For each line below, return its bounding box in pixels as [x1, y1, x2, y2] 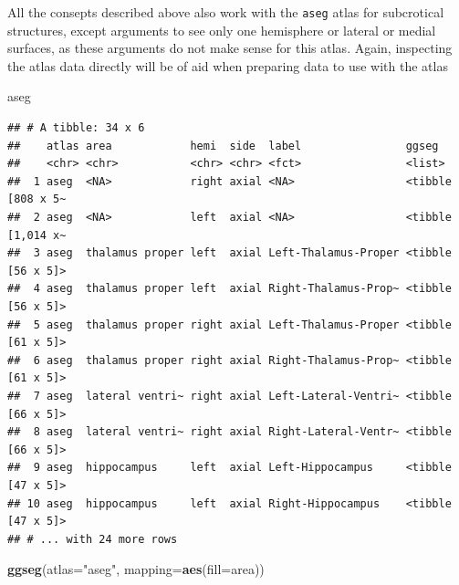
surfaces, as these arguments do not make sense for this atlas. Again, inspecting [7, 38, 453, 57]
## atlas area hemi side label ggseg [7, 139, 439, 152]
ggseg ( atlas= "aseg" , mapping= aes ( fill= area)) [7, 559, 265, 579]
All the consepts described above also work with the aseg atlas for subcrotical [7, 3, 444, 21]
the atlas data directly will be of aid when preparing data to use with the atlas [7, 56, 448, 75]
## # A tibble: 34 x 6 [7, 121, 145, 135]
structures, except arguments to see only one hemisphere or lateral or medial [7, 20, 436, 39]
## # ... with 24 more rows [7, 532, 178, 546]
